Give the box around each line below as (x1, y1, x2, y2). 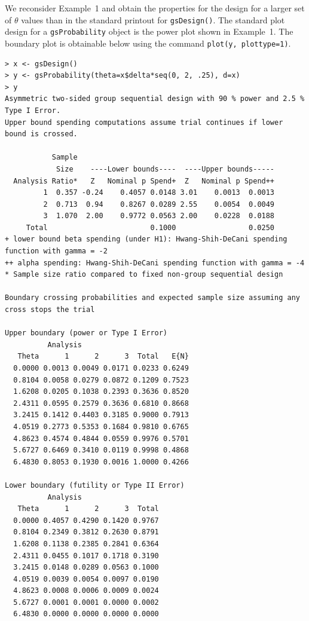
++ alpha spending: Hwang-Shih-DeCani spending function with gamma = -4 (5, 258, 305, 267)
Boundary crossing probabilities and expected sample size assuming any (5, 293, 300, 302)
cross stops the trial (5, 305, 95, 314)
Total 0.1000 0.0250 (26, 223, 275, 232)
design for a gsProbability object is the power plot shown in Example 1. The (5, 25, 293, 38)
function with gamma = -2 (5, 247, 108, 256)
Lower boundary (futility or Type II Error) (5, 481, 185, 490)
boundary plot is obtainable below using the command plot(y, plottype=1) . (5, 36, 291, 49)
